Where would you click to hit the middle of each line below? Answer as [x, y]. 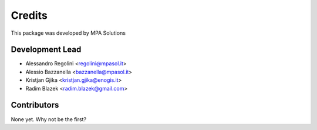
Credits [29, 15]
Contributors [35, 105]
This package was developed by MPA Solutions [68, 33]
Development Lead [46, 50]
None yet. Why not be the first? [49, 119]
